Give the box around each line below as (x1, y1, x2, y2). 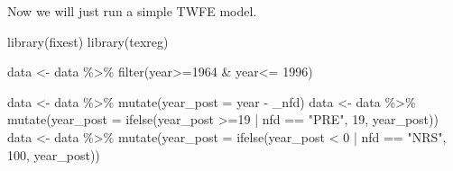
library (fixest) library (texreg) (7, 31, 169, 50)
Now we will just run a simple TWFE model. (7, 2, 257, 20)
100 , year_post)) (7, 145, 100, 164)
